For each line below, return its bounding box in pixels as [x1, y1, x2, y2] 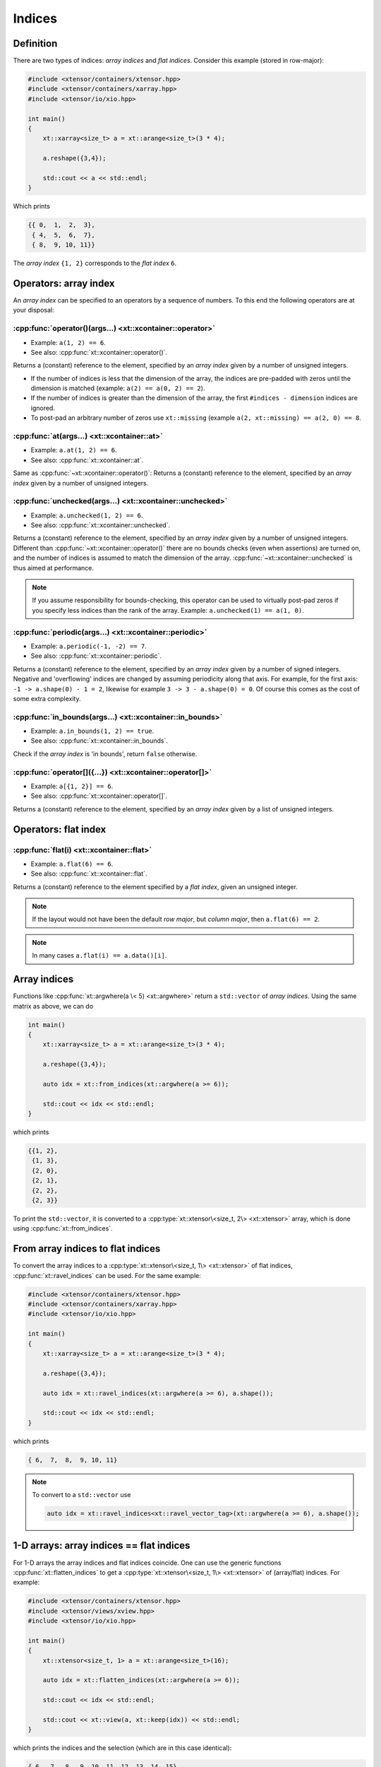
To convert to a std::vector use [32, 1491, 131, 1499]
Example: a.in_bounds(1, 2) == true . [30, 727, 155, 735]
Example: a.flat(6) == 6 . [30, 859, 114, 868]
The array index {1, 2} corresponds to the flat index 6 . [13, 259, 177, 268]
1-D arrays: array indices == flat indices [13, 1539, 190, 1551]
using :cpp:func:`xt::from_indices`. [13, 1224, 113, 1233]
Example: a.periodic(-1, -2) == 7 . [30, 642, 147, 650]
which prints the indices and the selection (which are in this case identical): [13, 1744, 232, 1752]
